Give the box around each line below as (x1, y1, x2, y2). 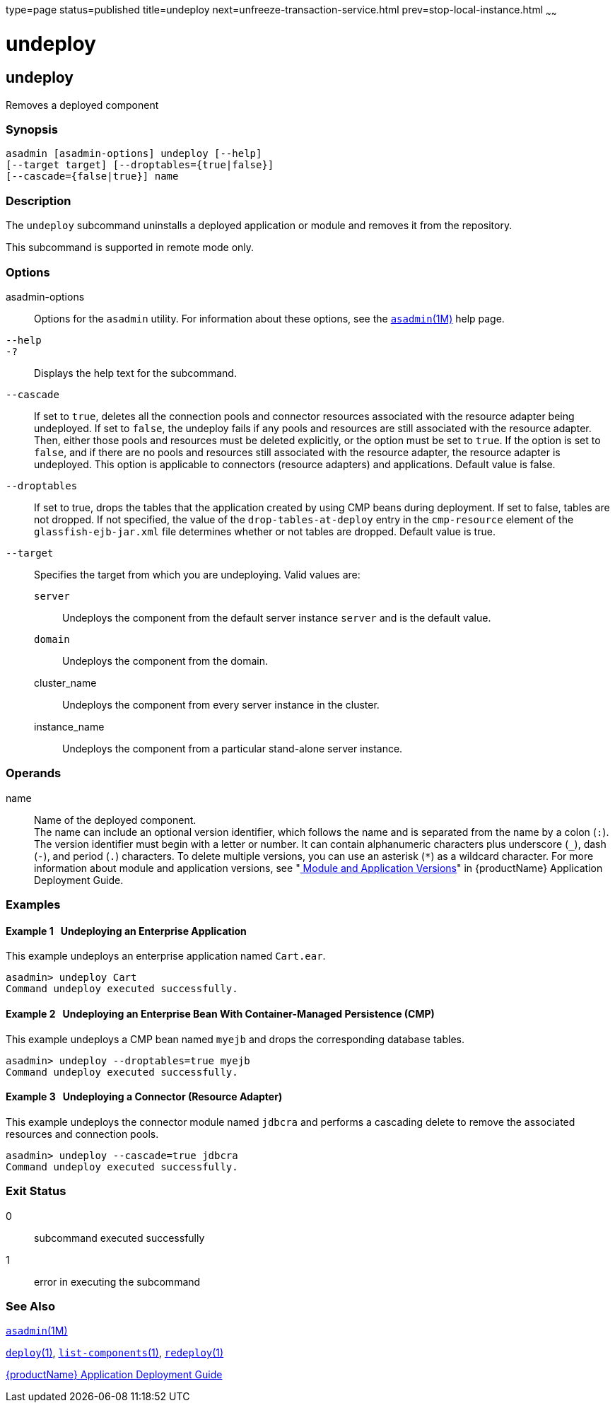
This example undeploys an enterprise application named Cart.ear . (6, 950, 326, 962)
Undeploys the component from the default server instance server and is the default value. (62, 611, 491, 624)
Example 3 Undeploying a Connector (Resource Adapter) (6, 1090, 283, 1103)
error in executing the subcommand (34, 1275, 201, 1288)
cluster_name (34, 676, 97, 689)
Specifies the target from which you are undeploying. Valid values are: (34, 568, 361, 581)
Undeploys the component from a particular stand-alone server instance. (62, 742, 403, 755)
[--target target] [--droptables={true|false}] (6, 159, 274, 171)
